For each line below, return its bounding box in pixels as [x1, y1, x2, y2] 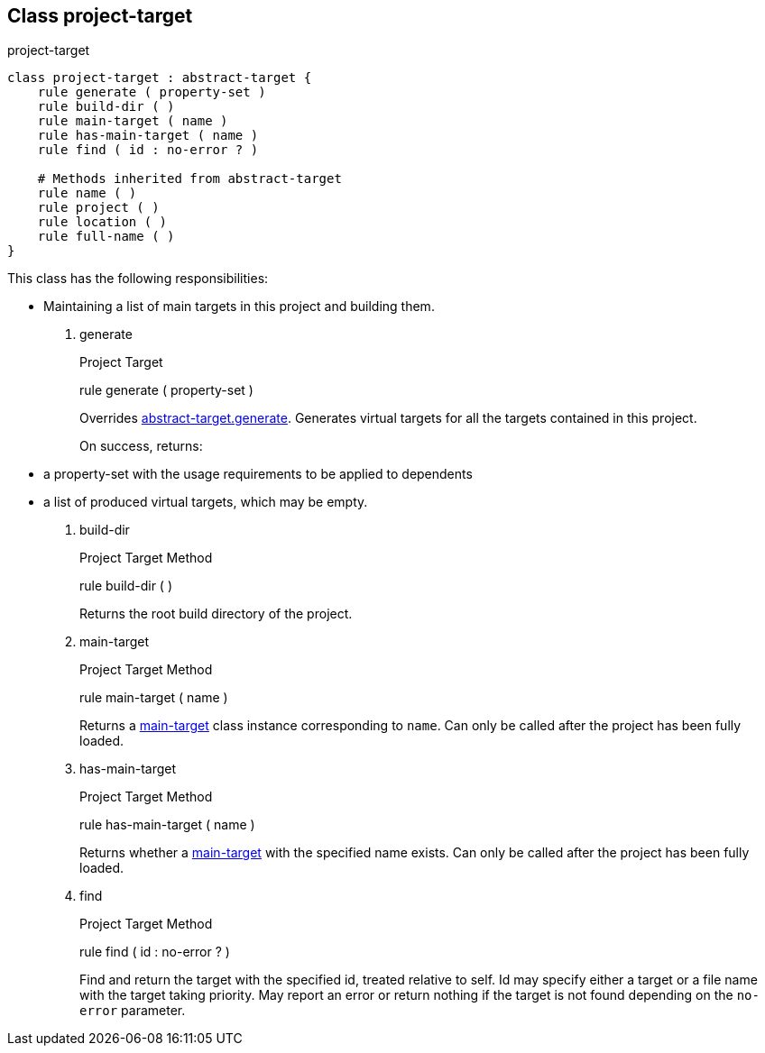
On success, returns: [79, 438, 203, 454]
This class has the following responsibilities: [7, 270, 269, 287]
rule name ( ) [37, 186, 137, 201]
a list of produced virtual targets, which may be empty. [43, 494, 368, 510]
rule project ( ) [37, 200, 160, 215]
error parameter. [79, 1003, 186, 1019]
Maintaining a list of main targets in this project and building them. [43, 298, 435, 315]
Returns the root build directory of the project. [79, 606, 353, 622]
